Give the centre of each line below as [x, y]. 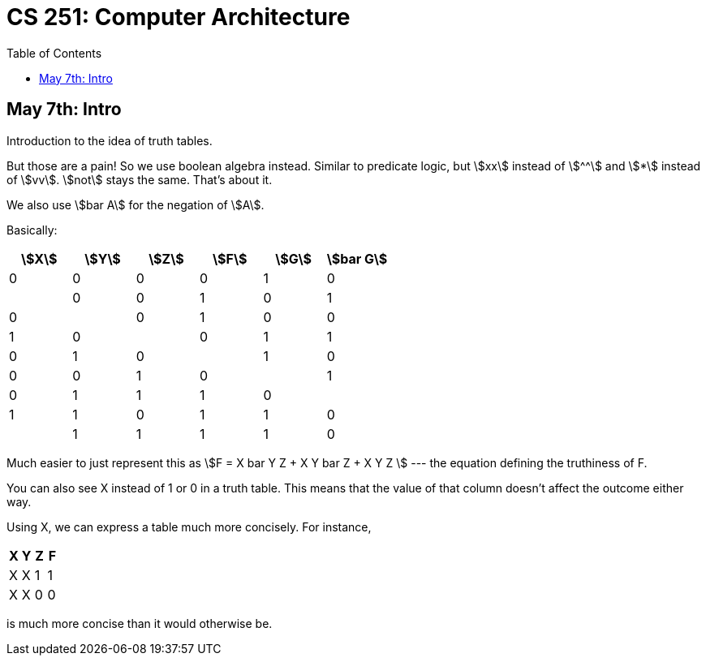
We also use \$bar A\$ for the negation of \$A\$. [136, 204]
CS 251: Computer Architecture [179, 17]
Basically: [32, 230]
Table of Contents [54, 53]
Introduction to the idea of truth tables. [110, 140]
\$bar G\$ [357, 258]
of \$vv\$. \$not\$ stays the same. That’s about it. [140, 179]
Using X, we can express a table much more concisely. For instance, [189, 527]
